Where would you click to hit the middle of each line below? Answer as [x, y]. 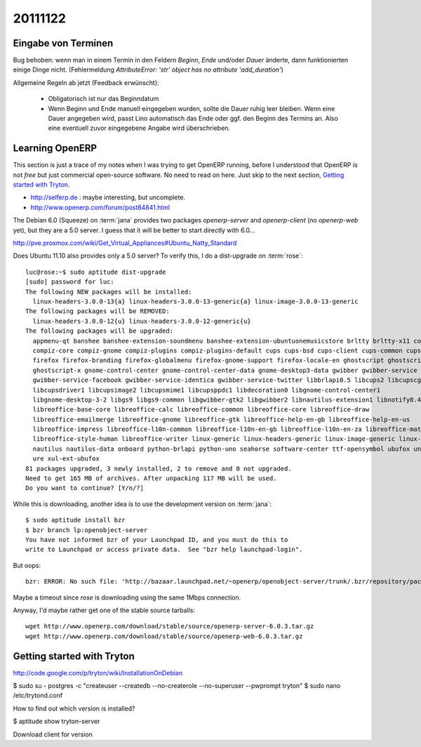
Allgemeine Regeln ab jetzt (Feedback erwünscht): [86, 82]
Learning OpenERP [55, 148]
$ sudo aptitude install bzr [75, 520]
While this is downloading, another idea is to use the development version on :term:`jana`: [142, 504]
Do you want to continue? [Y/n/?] [85, 488]
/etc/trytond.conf [38, 696]
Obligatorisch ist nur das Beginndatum [103, 99]
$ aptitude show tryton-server [56, 721]
